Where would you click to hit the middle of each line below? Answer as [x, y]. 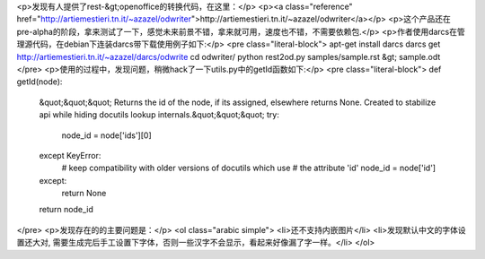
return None [84, 194]
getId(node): [40, 82]
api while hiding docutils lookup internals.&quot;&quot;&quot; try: [159, 115]
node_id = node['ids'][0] [106, 135]
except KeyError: [70, 155]
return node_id [66, 210]
